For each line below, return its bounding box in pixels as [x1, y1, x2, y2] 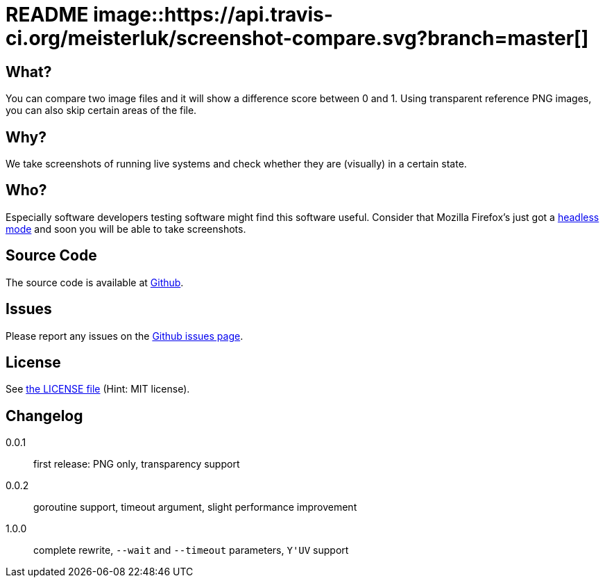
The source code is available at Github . [6, 276, 184, 288]
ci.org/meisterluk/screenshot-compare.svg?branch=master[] [6, 26, 589, 50]
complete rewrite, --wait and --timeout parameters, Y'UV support [33, 544, 349, 557]
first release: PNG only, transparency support [33, 458, 240, 470]
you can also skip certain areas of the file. [6, 104, 197, 117]
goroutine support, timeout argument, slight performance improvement [33, 501, 357, 514]
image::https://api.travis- [93, 3, 333, 26]
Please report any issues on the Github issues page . [6, 329, 244, 342]
